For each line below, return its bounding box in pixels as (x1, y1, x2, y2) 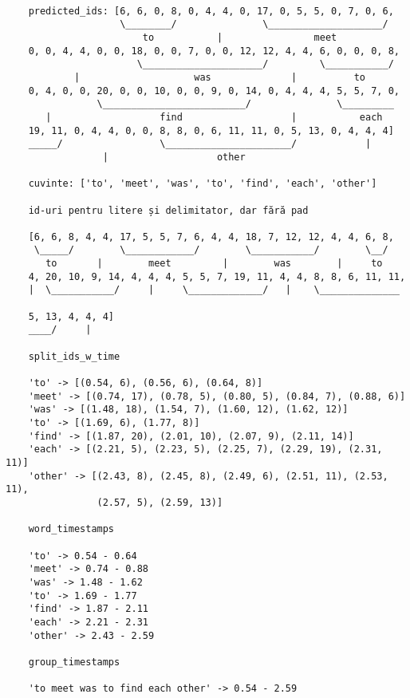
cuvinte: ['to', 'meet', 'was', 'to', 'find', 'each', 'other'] (28, 178, 377, 190)
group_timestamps (28, 656, 120, 668)
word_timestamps (28, 523, 115, 535)
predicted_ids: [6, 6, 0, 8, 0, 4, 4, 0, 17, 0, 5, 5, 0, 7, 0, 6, (28, 5, 394, 17)
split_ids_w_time (28, 350, 120, 362)
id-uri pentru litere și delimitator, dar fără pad (28, 204, 309, 216)
